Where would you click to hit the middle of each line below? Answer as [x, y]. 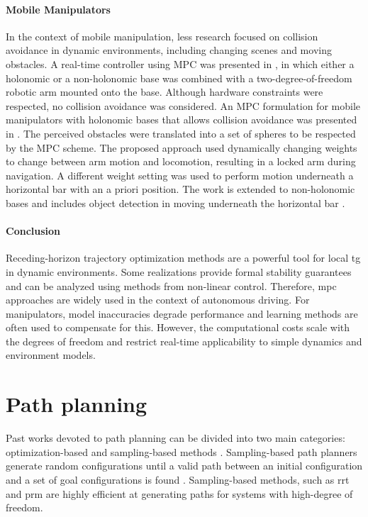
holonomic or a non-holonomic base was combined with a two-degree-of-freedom [179, 78]
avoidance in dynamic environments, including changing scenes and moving [169, 50]
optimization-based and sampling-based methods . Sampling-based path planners [182, 451]
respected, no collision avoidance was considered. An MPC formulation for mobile [183, 105]
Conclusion [33, 231]
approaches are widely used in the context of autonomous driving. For [158, 300]
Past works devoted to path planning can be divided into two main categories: [175, 438]
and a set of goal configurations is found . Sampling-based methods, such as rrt [178, 479]
